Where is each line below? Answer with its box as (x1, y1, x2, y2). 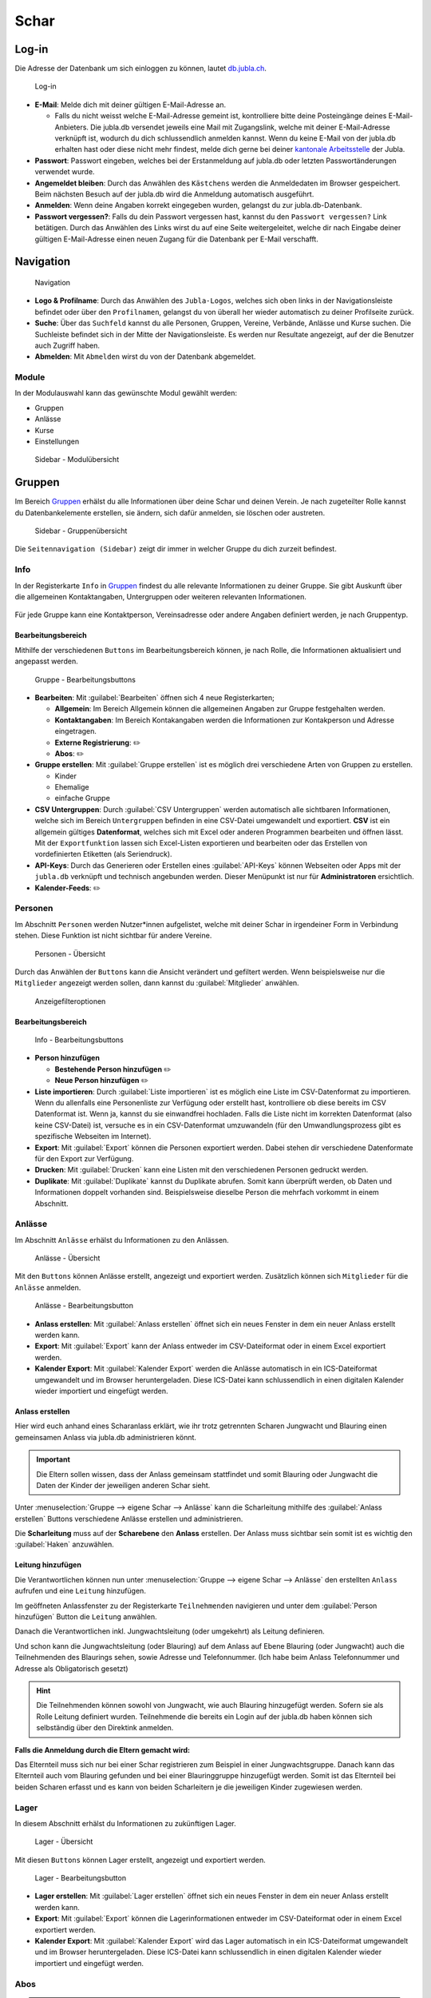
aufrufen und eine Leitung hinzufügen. (14, 1586, 147, 1596)
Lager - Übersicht (34, 1837, 93, 1846)
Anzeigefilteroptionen (34, 996, 106, 1006)
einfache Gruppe (54, 794, 111, 803)
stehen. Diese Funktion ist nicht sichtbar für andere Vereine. (14, 931, 212, 941)
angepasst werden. (14, 656, 79, 667)
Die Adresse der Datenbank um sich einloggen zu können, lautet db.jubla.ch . (14, 64, 267, 74)
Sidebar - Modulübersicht (34, 455, 120, 464)
